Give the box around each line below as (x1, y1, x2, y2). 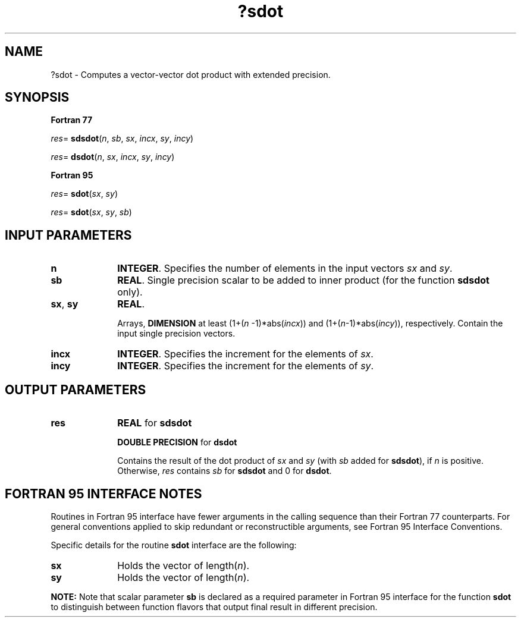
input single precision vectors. (117, 328, 236, 339)
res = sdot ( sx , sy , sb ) (51, 207, 132, 218)
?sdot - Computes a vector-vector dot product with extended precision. (51, 69, 331, 80)
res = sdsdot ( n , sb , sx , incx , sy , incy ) (51, 133, 194, 144)
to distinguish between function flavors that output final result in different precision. (51, 601, 378, 612)
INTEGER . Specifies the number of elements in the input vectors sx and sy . (117, 262, 453, 275)
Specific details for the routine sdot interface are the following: (51, 539, 297, 550)
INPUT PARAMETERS (5, 227, 132, 243)
